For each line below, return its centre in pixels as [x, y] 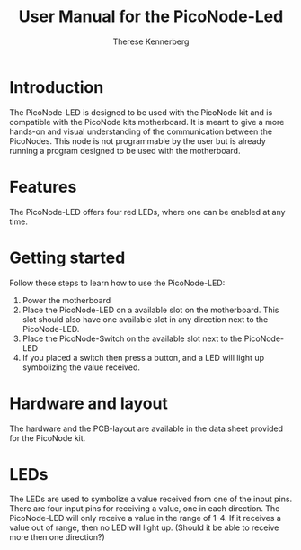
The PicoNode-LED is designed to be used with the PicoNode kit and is [141, 112]
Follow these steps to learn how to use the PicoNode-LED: [117, 283]
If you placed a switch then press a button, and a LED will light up [143, 357]
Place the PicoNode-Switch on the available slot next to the [132, 338]
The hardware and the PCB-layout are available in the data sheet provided [146, 428]
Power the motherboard [66, 300]
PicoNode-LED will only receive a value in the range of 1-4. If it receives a [145, 518]
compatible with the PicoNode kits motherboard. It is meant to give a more [147, 122]
